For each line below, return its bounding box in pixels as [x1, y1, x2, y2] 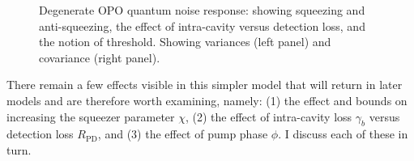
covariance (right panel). [39, 49, 160, 66]
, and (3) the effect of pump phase [97, 125, 268, 142]
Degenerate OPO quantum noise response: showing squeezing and [39, 2, 365, 18]
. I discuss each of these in [278, 125, 408, 142]
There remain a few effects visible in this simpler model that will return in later [6, 76, 403, 93]
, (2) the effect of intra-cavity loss [186, 108, 352, 125]
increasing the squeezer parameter [6, 108, 175, 125]
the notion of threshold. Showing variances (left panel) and [39, 33, 331, 50]
